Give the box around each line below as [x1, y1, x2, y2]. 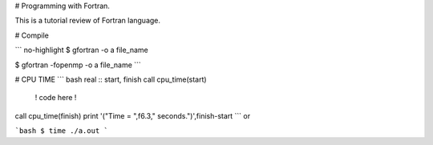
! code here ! [34, 93, 77, 103]
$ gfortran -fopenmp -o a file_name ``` [14, 60, 142, 70]
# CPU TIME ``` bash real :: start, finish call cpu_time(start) [14, 75, 208, 84]
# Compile [14, 30, 50, 40]
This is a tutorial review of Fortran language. [14, 16, 160, 26]
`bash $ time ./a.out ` [14, 127, 108, 135]
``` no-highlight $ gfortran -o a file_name [14, 45, 148, 55]
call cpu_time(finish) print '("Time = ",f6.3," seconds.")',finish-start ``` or [14, 111, 251, 120]
